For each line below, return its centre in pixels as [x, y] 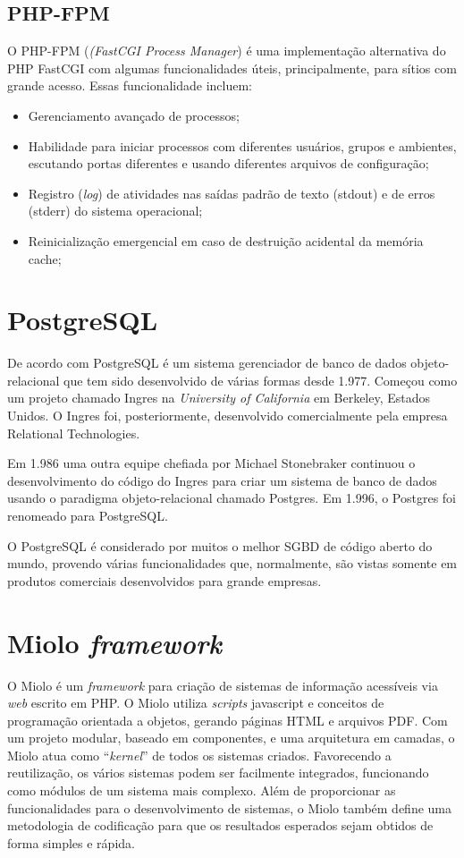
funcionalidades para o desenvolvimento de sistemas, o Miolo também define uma [230, 807]
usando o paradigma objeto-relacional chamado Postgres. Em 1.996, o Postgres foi [232, 498]
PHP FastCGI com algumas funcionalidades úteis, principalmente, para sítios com [232, 68]
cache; [45, 258]
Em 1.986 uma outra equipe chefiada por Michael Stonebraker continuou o [211, 463]
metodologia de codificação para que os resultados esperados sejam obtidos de [220, 825]
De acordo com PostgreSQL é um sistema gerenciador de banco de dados [207, 363]
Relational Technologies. [74, 433]
